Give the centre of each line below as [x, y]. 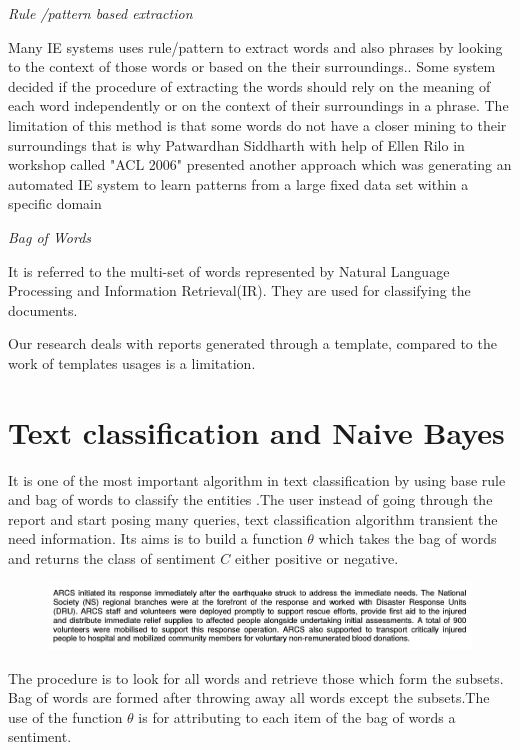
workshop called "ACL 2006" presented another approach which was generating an [260, 164]
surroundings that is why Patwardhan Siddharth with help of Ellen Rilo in [236, 144]
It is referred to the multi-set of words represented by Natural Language [229, 270]
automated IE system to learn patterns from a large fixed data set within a [238, 183]
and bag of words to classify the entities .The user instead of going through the [250, 499]
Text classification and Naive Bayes [256, 431]
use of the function [65, 716]
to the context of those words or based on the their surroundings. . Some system [252, 66]
